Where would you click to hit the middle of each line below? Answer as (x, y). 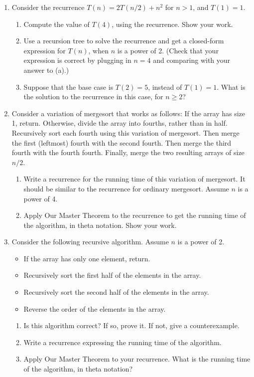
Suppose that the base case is (68, 87)
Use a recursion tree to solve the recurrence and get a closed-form (124, 41)
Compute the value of (57, 24)
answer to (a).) (46, 70)
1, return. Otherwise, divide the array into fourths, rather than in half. (120, 123)
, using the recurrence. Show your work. (172, 24)
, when (99, 50)
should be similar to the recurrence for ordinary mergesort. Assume (126, 188)
